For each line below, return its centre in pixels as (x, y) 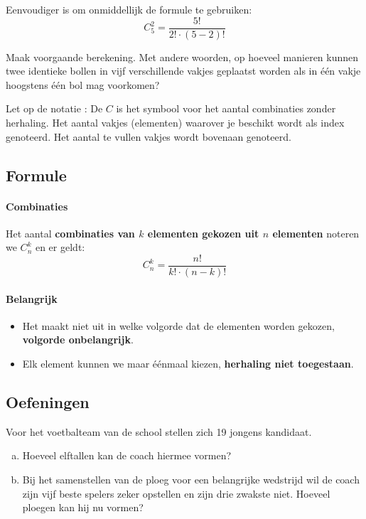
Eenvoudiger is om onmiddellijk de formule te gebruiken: (129, 9)
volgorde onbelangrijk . (78, 339)
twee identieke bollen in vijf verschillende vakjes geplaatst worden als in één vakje (183, 71)
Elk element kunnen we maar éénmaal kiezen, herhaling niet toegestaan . (188, 364)
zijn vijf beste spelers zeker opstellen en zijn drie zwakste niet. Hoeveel (176, 493)
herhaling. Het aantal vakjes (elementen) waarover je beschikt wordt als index (175, 123)
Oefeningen (48, 402)
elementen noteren (316, 233)
